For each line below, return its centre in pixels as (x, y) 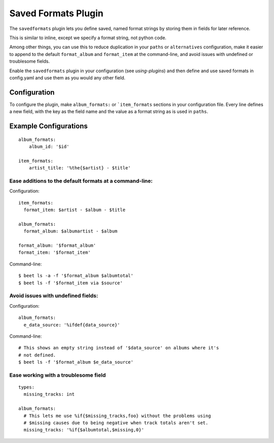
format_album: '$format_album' (57, 246)
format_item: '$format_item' (55, 253)
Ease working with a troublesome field (58, 375)
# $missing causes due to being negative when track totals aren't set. (116, 423)
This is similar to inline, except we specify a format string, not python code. (88, 38)
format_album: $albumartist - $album (71, 231)
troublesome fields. (30, 62)
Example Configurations (49, 126)
